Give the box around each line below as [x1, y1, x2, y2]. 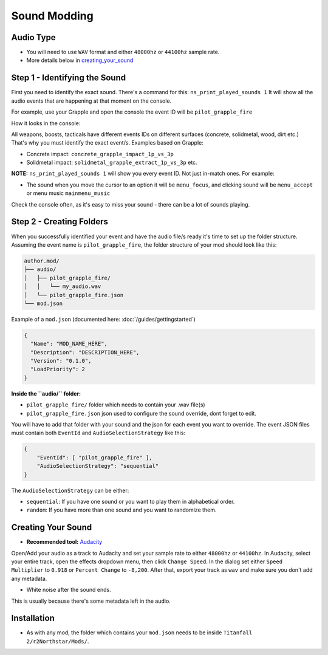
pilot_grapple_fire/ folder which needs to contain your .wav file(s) [26, 401, 206, 408]
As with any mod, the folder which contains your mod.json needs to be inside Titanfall [26, 629, 253, 636]
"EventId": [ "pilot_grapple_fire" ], [36, 454, 152, 461]
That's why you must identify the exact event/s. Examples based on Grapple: [11, 139, 203, 146]
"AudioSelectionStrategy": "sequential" [36, 462, 159, 470]
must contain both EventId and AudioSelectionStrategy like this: [11, 429, 185, 437]
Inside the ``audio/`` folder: [11, 389, 81, 397]
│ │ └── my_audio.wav [24, 283, 101, 290]
